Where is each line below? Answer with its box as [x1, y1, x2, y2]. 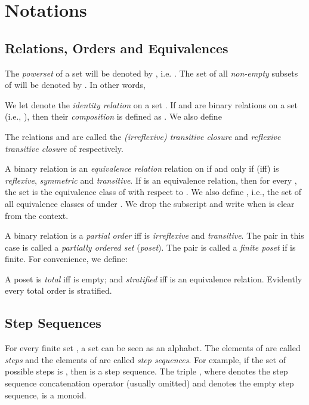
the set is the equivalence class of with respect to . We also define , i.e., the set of [5, 185, 302, 198]
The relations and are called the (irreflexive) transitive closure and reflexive [5, 130, 281, 142]
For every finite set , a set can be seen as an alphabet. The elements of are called [5, 342, 301, 354]
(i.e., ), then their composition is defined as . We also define [5, 110, 222, 123]
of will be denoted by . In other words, [5, 78, 146, 91]
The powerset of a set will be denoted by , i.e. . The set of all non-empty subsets [5, 66, 298, 79]
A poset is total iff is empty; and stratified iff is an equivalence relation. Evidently [5, 272, 302, 285]
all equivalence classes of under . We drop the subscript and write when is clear [5, 197, 295, 209]
